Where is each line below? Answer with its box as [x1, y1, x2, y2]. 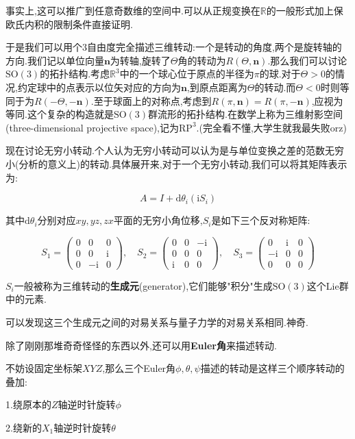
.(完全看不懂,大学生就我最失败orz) [196, 120, 347, 134]
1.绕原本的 [5, 397, 51, 412]
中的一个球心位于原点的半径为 [119, 66, 254, 81]
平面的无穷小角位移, [113, 213, 203, 227]
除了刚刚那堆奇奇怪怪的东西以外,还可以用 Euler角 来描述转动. [5, 338, 277, 352]
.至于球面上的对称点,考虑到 [90, 93, 212, 108]
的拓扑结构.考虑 [40, 66, 110, 81]
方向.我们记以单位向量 [5, 53, 104, 67]
